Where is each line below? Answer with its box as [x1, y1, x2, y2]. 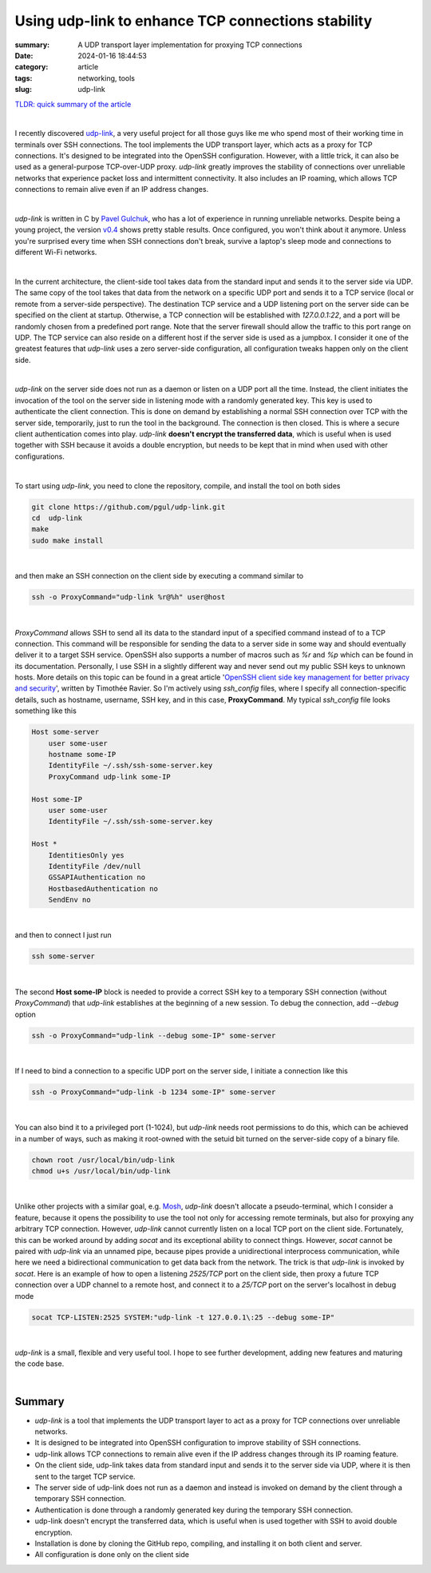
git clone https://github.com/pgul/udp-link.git [31, 502, 226, 512]
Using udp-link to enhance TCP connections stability [14, 12, 373, 30]
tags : [14, 73, 33, 83]
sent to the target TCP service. [34, 1471, 136, 1481]
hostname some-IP [48, 750, 117, 759]
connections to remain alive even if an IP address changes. [14, 185, 209, 194]
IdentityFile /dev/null [48, 862, 141, 870]
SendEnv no [48, 895, 91, 905]
